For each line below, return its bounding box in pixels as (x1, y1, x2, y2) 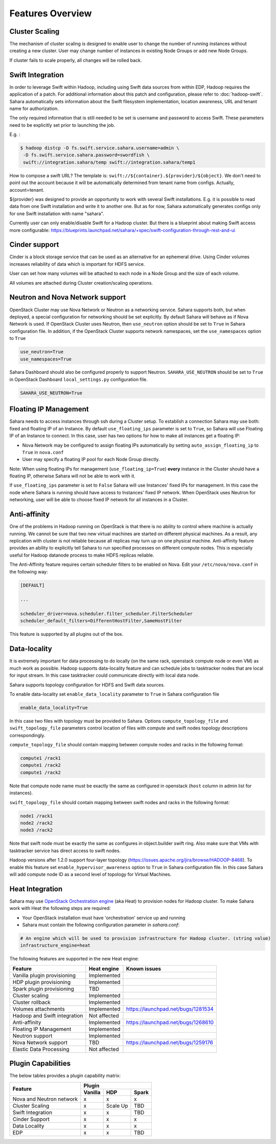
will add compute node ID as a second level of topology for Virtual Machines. (9, 871, 172, 877)
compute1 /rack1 (20, 756, 61, 761)
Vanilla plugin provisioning (12, 972, 76, 979)
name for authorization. (9, 105, 59, 111)
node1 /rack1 (20, 813, 53, 819)
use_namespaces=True (20, 356, 72, 362)
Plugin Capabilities (9, 1059, 71, 1068)
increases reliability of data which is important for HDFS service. (9, 261, 145, 267)
